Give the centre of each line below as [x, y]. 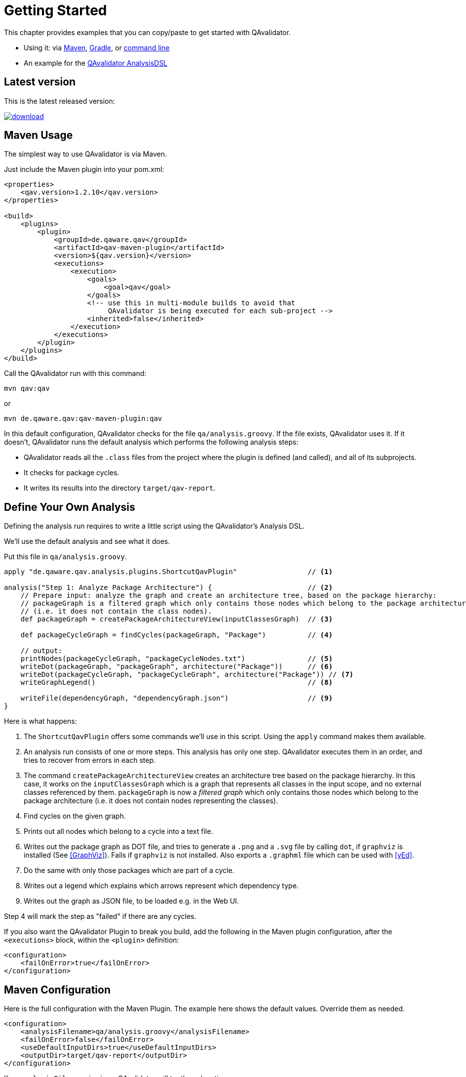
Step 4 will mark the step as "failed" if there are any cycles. [100, 916]
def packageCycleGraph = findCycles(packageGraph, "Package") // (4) [176, 635]
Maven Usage [39, 135]
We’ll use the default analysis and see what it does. [87, 541]
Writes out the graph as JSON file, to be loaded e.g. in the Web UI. [131, 901]
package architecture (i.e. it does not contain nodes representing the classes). [151, 801]
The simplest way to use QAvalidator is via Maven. [85, 154]
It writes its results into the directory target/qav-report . [120, 488]
